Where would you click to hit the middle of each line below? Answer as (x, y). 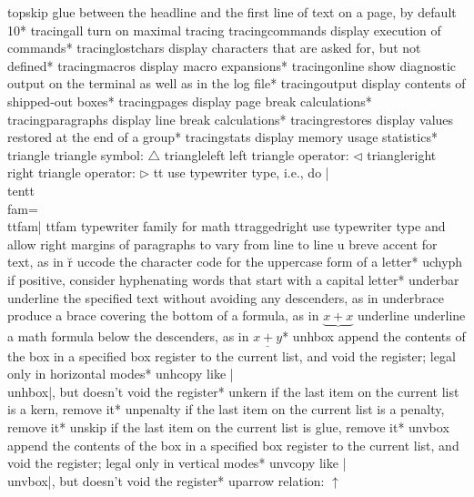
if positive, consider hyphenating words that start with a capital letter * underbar (233, 279)
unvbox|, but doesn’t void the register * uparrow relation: (166, 480)
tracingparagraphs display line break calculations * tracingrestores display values (231, 119)
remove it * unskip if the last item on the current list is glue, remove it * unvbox (228, 426)
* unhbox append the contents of (374, 336)
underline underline (411, 315)
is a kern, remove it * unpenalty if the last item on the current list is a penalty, (226, 409)
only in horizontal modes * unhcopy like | (121, 374)
